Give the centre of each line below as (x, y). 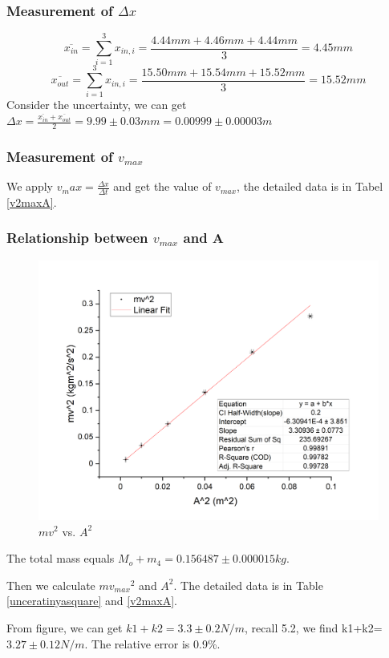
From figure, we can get (65, 627)
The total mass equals (61, 558)
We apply (30, 186)
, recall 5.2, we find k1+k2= (314, 627)
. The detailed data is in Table (248, 585)
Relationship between (77, 238)
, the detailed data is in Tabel (310, 186)
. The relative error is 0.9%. (152, 643)
